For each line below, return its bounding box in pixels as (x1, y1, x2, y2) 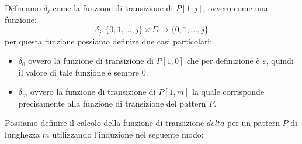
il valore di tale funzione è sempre (18, 66, 140, 78)
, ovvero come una (203, 2, 268, 13)
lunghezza (5, 128, 40, 140)
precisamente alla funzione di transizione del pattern (18, 97, 206, 109)
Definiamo (5, 2, 41, 13)
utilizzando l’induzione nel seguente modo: (52, 128, 204, 140)
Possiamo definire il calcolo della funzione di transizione (5, 116, 204, 129)
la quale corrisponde (192, 85, 265, 98)
